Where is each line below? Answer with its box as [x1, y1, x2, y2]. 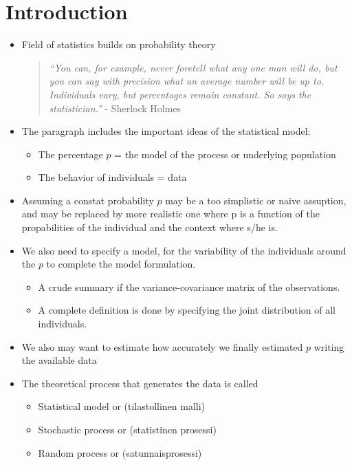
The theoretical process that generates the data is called [21, 376, 258, 390]
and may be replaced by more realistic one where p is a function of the [21, 206, 320, 221]
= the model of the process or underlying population [114, 147, 336, 161]
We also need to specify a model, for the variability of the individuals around [21, 243, 346, 257]
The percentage [38, 147, 103, 161]
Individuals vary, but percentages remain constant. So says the [49, 87, 311, 101]
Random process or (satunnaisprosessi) [38, 445, 202, 459]
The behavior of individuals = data [38, 170, 187, 184]
